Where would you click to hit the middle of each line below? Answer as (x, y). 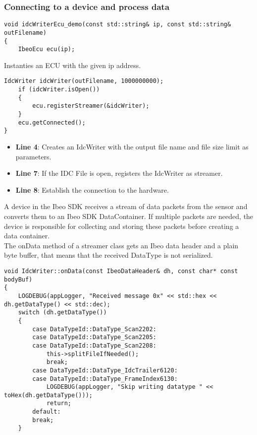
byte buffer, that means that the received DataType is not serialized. (108, 255)
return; (59, 403)
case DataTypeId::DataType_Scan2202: (94, 329)
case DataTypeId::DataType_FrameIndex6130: (105, 379)
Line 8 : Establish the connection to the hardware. (92, 189)
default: (47, 412)
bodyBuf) (18, 279)
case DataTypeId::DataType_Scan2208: (94, 345)
